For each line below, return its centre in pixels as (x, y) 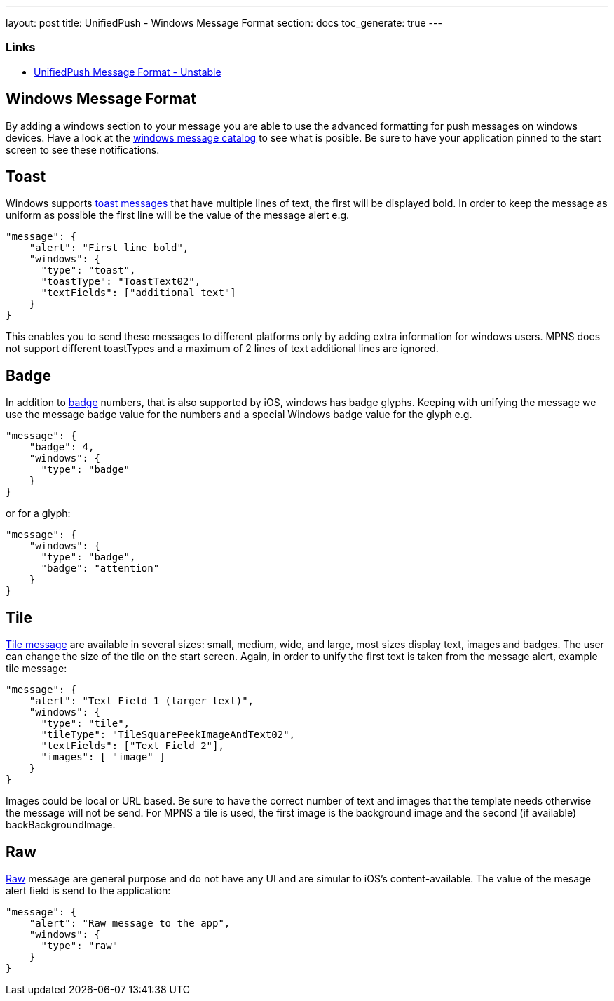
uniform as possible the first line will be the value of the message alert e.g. (178, 215)
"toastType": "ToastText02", (121, 282)
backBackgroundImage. (61, 825)
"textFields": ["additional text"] (138, 293)
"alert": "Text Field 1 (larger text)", (142, 701)
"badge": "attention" (100, 569)
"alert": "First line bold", (109, 248)
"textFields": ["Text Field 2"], (132, 746)
